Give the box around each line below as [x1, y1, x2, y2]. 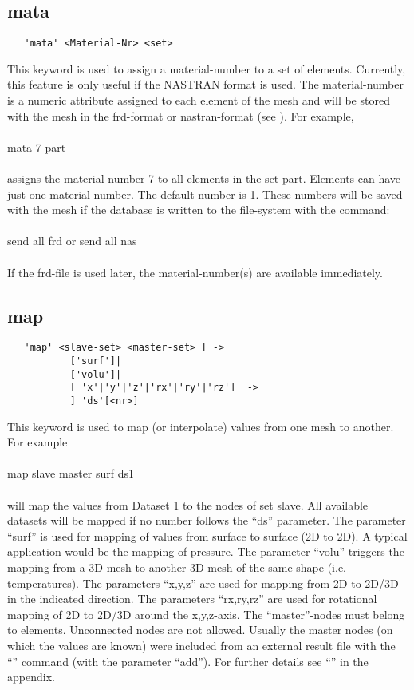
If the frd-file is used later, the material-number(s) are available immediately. [7, 264, 383, 280]
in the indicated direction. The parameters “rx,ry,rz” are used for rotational [7, 590, 377, 607]
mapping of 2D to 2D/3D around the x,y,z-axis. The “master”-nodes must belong [7, 605, 405, 622]
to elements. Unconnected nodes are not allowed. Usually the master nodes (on [7, 621, 393, 638]
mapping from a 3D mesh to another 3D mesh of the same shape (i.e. [7, 559, 347, 575]
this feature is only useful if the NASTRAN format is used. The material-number [7, 76, 404, 93]
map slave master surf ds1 [7, 465, 135, 482]
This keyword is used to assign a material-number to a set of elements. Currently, [7, 60, 406, 77]
